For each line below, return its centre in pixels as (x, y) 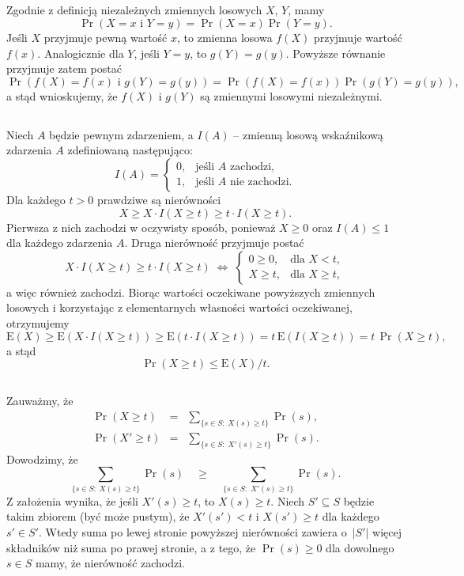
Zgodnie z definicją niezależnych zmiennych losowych (134, 10)
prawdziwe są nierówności (159, 199)
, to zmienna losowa (225, 37)
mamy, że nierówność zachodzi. (110, 563)
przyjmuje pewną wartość (106, 37)
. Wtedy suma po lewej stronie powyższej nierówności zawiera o (192, 532)
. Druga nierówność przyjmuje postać (214, 243)
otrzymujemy (38, 322)
